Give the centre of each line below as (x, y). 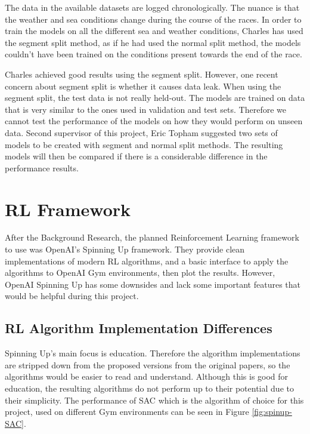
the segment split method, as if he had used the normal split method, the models (153, 42)
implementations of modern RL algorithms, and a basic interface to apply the (147, 261)
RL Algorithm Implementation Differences (139, 328)
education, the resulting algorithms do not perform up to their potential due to (149, 388)
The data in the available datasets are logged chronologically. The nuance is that (152, 7)
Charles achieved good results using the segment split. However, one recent (142, 74)
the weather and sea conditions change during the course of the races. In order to (153, 19)
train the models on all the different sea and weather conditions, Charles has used (154, 31)
